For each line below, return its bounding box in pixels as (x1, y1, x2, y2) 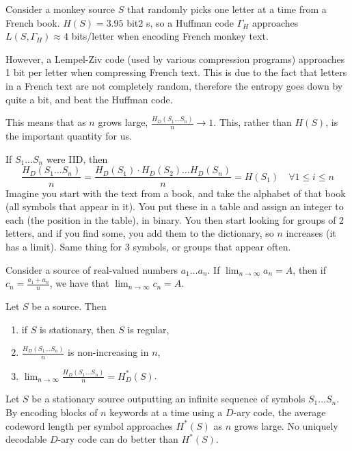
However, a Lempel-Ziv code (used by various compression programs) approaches (5, 51, 345, 66)
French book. (5, 15, 60, 29)
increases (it (286, 226, 336, 240)
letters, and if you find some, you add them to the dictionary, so (5, 226, 274, 240)
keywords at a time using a (109, 405, 223, 419)
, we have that (49, 276, 109, 290)
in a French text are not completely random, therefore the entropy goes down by (5, 78, 343, 92)
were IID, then (46, 151, 108, 166)
